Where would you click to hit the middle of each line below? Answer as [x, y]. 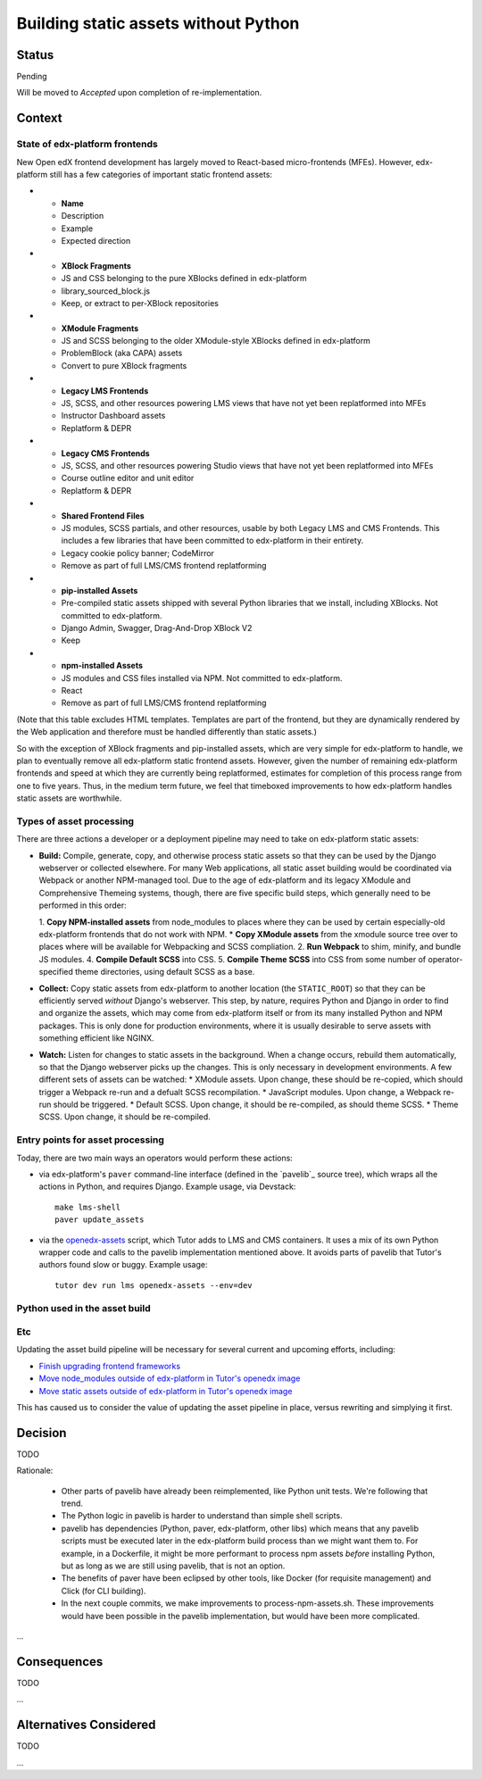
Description [83, 216]
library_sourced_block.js [106, 291]
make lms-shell [88, 1207]
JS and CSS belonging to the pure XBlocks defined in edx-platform [184, 278]
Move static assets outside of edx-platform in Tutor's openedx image [166, 1391]
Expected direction [96, 240]
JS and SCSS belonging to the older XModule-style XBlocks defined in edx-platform [216, 341]
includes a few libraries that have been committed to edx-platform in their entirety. [212, 541]
